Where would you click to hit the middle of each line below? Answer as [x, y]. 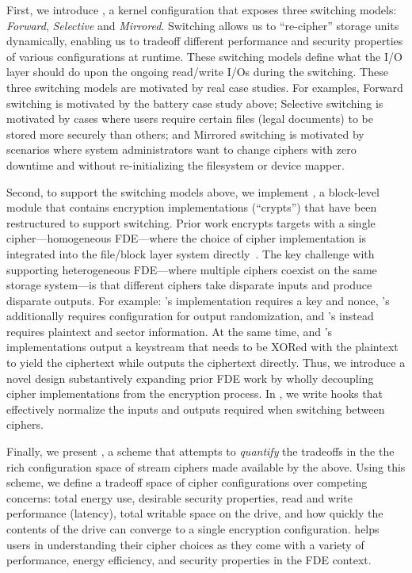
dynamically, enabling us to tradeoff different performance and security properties [205, 41]
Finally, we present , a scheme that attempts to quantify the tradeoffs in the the [200, 451]
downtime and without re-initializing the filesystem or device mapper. [175, 164]
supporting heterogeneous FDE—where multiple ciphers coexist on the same [192, 269]
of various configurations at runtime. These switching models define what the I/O [204, 56]
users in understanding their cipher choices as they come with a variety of [185, 544]
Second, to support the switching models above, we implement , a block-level [193, 191]
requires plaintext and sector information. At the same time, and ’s [170, 331]
